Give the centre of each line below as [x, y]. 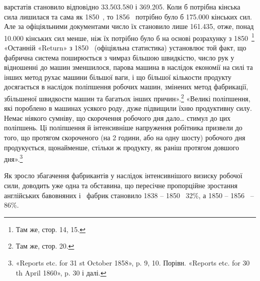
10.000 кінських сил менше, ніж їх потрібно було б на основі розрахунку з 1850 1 [129, 37]
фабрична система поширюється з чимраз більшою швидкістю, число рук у [119, 57]
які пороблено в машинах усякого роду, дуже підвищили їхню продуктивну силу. [128, 108]
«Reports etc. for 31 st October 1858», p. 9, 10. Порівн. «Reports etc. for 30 [133, 263]
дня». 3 [13, 158]
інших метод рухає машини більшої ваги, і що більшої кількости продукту [118, 77]
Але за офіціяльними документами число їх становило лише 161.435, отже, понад [129, 26]
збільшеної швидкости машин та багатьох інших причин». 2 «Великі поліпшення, [127, 98]
